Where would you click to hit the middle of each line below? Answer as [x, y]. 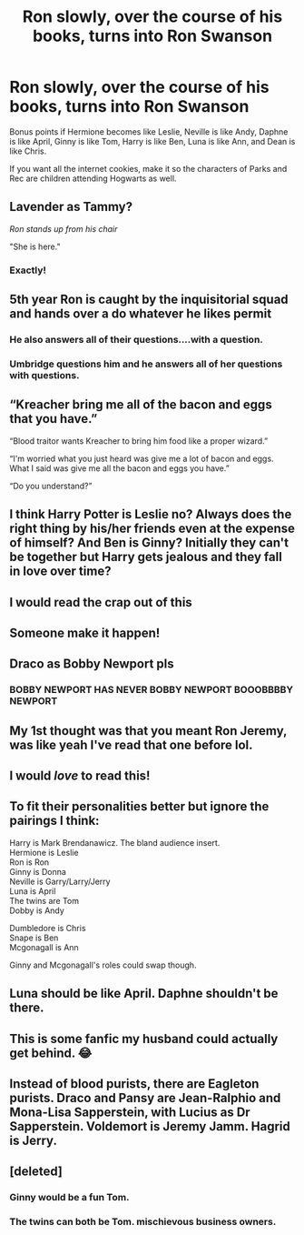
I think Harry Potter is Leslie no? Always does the [151, 514]
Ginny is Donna [38, 871]
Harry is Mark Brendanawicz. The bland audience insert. [115, 842]
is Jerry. [33, 1140]
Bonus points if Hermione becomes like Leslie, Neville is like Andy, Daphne [149, 131]
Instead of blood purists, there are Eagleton [134, 1084]
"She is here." [35, 246]
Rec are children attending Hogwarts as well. [93, 178]
